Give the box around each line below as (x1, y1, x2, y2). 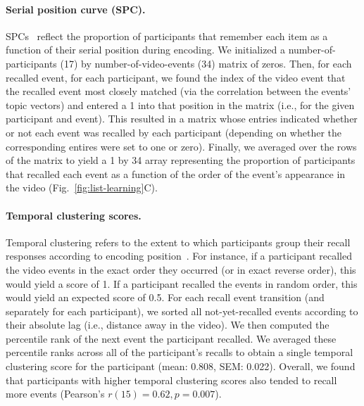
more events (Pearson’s (6, 386, 105, 401)
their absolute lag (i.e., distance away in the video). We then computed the (6, 317, 330, 332)
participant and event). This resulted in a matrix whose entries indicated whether (6, 111, 358, 126)
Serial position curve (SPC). (6, 1, 146, 16)
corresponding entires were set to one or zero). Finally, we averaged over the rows (6, 139, 357, 153)
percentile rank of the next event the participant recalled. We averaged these (6, 331, 337, 345)
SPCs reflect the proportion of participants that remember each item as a (6, 28, 328, 43)
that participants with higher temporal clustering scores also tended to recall (6, 372, 337, 387)
